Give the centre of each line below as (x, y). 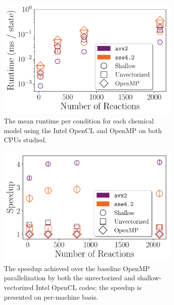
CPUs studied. (25, 140)
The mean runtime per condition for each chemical (79, 120)
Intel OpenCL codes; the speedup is (89, 287)
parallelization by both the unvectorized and (70, 278)
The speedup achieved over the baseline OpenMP (77, 268)
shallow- (149, 278)
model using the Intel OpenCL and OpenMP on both (83, 130)
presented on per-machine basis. (51, 297)
